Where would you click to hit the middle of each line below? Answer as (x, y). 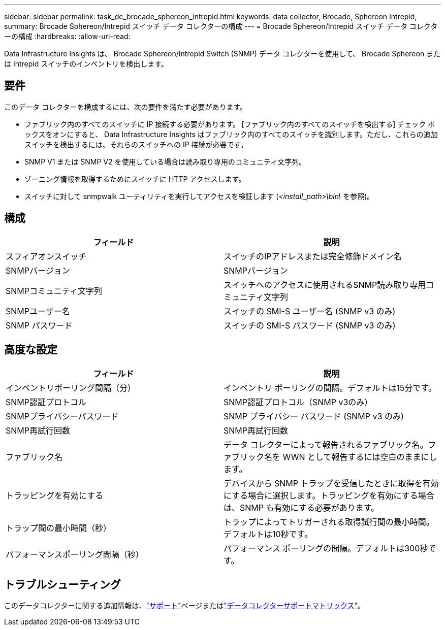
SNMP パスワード (39, 325)
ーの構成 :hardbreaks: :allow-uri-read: (67, 36)
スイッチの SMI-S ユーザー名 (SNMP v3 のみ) (310, 311)
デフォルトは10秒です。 (268, 534)
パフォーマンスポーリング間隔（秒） (75, 554)
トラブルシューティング (62, 584)
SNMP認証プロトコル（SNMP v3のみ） (298, 402)
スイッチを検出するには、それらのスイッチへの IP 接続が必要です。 (136, 144)
